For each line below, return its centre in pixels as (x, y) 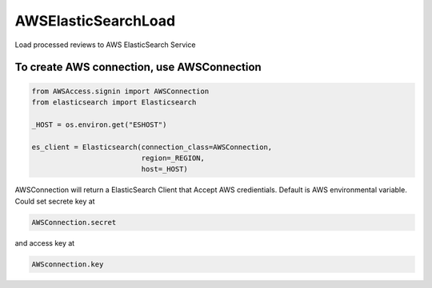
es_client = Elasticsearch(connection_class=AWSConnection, (152, 147)
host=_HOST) (164, 169)
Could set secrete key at (55, 201)
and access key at (45, 243)
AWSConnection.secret (74, 222)
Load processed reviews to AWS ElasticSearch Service (105, 45)
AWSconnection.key (68, 264)
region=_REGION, (173, 158)
